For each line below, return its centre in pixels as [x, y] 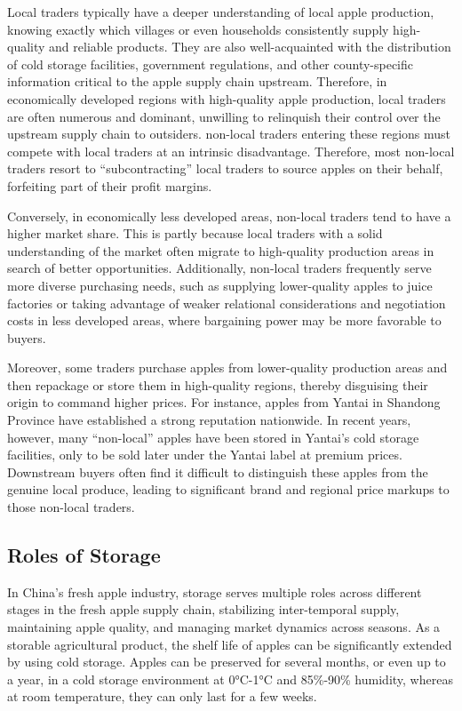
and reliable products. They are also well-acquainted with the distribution [250, 47]
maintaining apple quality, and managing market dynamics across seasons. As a [224, 627]
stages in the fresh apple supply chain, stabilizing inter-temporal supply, [203, 609]
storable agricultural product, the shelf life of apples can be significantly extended [230, 644]
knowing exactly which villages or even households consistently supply [198, 29]
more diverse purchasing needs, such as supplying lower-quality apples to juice [220, 285]
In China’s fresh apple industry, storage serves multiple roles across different [215, 591]
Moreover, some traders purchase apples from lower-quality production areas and [227, 367]
